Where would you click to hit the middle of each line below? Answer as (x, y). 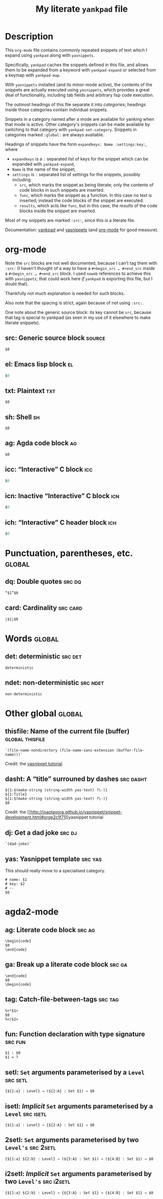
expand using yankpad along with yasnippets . (50, 55)
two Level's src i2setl (38, 1182)
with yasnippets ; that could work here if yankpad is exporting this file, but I (79, 278)
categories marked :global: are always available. (55, 134)
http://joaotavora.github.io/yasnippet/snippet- (76, 812)
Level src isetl (26, 1114)
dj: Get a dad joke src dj (41, 833)
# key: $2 (15, 884)
